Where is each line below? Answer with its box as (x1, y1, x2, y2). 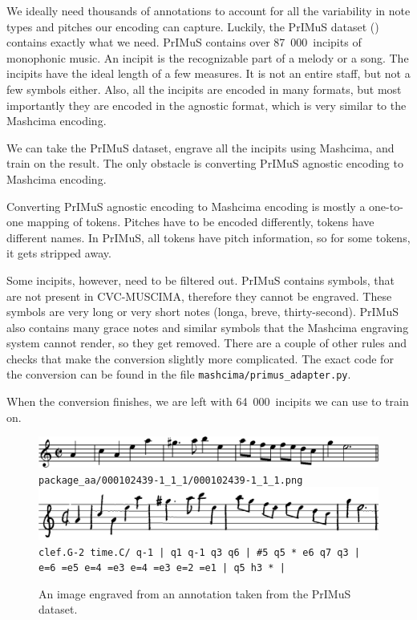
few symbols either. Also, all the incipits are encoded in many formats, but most (6, 80, 402, 97)
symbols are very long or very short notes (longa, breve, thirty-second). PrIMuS (6, 303, 399, 320)
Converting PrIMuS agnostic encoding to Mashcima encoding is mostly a (6, 197, 366, 214)
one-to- (369, 197, 403, 214)
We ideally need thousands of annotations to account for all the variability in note (6, 2, 411, 18)
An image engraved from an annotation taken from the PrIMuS (38, 585, 351, 602)
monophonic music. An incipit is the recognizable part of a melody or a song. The (6, 49, 409, 66)
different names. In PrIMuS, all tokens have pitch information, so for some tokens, (6, 229, 411, 245)
